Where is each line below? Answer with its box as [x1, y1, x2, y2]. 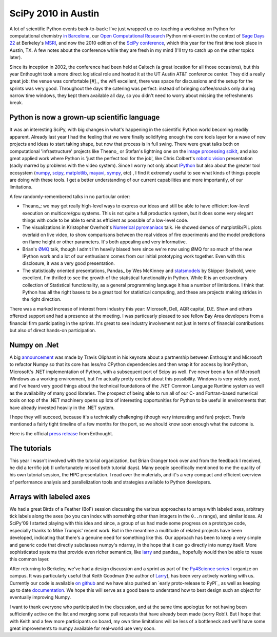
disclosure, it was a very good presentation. [22, 260, 115, 266]
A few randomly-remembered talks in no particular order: [9, 193, 130, 200]
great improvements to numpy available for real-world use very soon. [9, 625, 156, 631]
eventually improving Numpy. [9, 594, 71, 601]
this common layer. [9, 556, 50, 562]
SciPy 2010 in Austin [9, 8, 100, 19]
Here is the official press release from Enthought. [9, 430, 113, 436]
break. [9, 100, 23, 106]
